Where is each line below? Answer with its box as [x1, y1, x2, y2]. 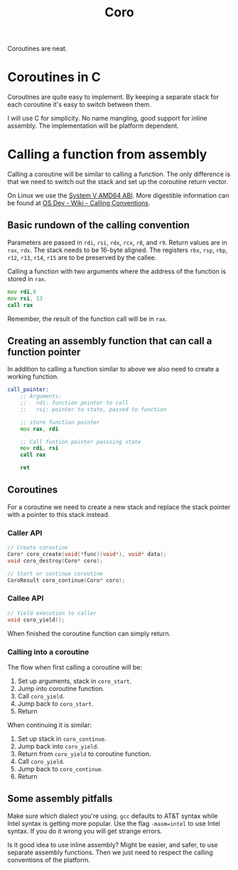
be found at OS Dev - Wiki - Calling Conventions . [7, 199, 151, 207]
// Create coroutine [7, 544, 69, 551]
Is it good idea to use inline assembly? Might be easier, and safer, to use [7, 840, 218, 849]
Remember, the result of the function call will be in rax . [7, 314, 168, 323]
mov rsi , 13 [7, 295, 43, 302]
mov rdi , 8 [7, 288, 37, 295]
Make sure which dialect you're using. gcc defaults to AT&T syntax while [7, 811, 218, 820]
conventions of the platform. [7, 855, 90, 864]
